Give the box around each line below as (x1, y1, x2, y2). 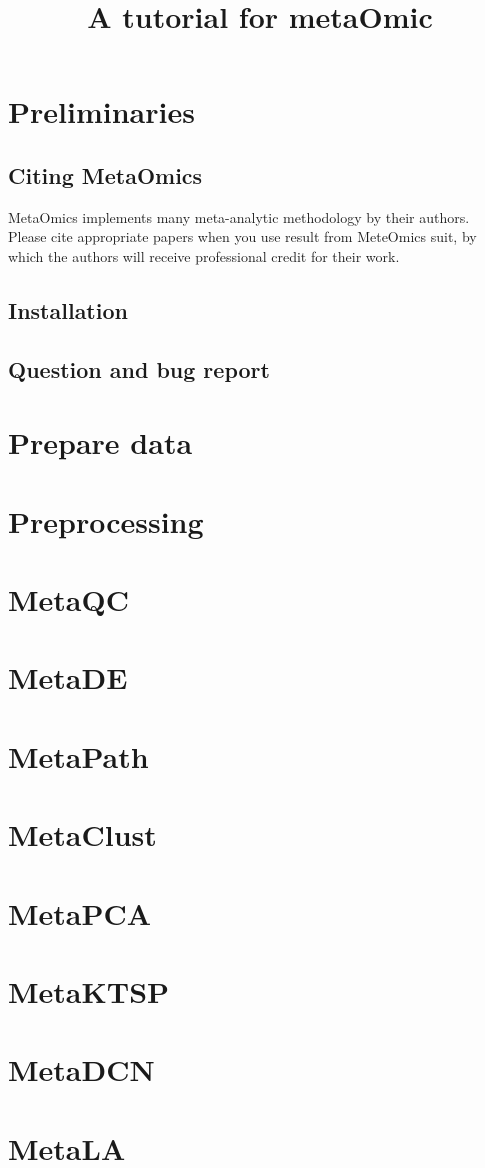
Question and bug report (8, 353, 270, 384)
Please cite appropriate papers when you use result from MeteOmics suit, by (8, 226, 477, 247)
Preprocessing (8, 500, 204, 541)
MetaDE (8, 657, 128, 698)
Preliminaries (8, 91, 195, 132)
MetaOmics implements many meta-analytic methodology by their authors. (8, 206, 470, 227)
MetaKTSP (8, 970, 170, 1011)
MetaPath (8, 735, 149, 776)
